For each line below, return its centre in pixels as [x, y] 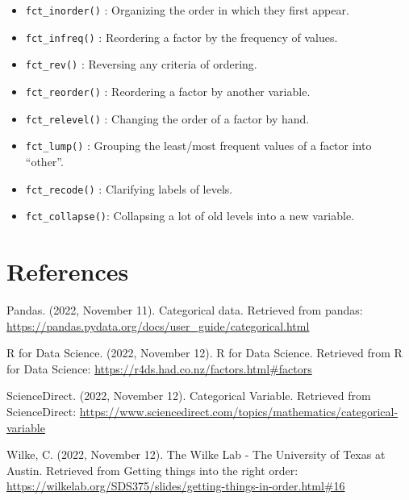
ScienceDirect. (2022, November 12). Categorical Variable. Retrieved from [189, 396]
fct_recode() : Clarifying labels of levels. [129, 188]
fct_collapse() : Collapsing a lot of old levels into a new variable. [190, 216]
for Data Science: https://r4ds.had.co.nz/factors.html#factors [159, 368]
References [68, 271]
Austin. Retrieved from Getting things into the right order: [152, 470]
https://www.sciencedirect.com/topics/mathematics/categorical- [239, 411]
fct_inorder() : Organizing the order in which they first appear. [187, 10]
